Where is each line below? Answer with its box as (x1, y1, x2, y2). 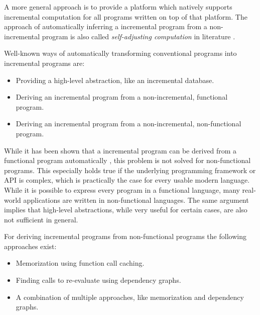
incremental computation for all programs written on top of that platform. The (4, 11, 247, 22)
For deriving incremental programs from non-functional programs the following (4, 231, 246, 242)
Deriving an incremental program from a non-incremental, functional (16, 92, 228, 102)
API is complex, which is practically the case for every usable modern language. (4, 175, 250, 185)
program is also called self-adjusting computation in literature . (42, 31, 235, 41)
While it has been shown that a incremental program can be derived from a (4, 145, 237, 155)
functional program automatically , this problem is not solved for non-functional (4, 155, 251, 166)
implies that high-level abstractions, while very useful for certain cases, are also (4, 204, 247, 215)
